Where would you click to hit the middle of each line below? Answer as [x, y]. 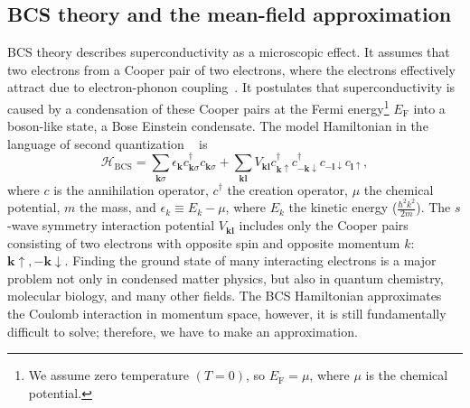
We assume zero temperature [108, 375]
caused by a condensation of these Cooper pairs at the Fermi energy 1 [198, 107]
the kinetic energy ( [343, 207]
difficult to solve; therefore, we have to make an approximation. [183, 331]
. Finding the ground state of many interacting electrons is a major [250, 260]
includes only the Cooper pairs [324, 225]
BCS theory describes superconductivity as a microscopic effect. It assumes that [229, 52]
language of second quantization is [108, 143]
